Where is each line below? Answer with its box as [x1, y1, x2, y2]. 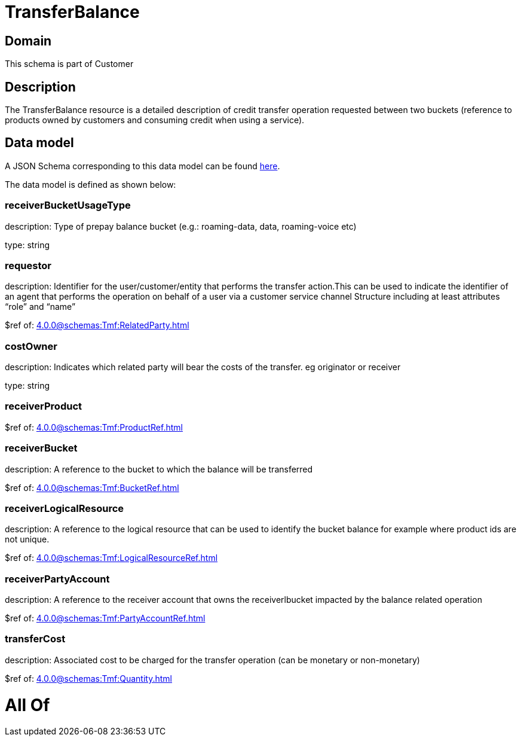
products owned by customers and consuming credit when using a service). [5, 115, 305, 126]
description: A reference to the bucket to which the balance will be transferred [5, 463, 313, 474]
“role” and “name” [5, 301, 76, 312]
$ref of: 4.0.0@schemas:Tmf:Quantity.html [5, 673, 172, 684]
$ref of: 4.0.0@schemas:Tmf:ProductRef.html [5, 422, 183, 432]
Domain [5, 33, 52, 48]
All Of [5, 694, 50, 715]
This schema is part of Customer [5, 59, 134, 69]
